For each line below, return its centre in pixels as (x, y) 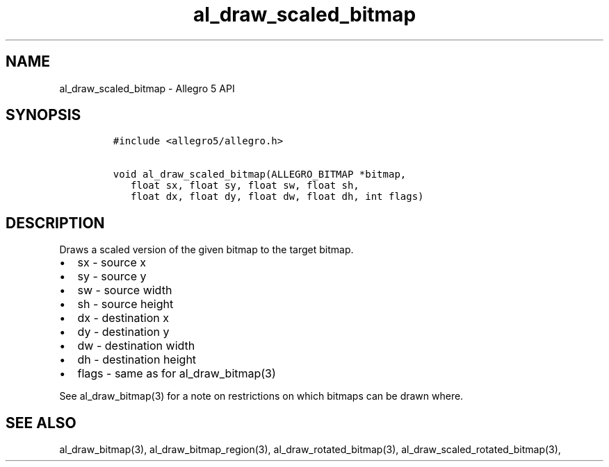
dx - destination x (123, 318)
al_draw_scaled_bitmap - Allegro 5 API (147, 88)
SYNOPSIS (43, 115)
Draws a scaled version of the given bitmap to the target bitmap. (206, 250)
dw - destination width (136, 346)
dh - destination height (137, 360)
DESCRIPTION (55, 223)
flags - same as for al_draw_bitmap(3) (177, 374)
